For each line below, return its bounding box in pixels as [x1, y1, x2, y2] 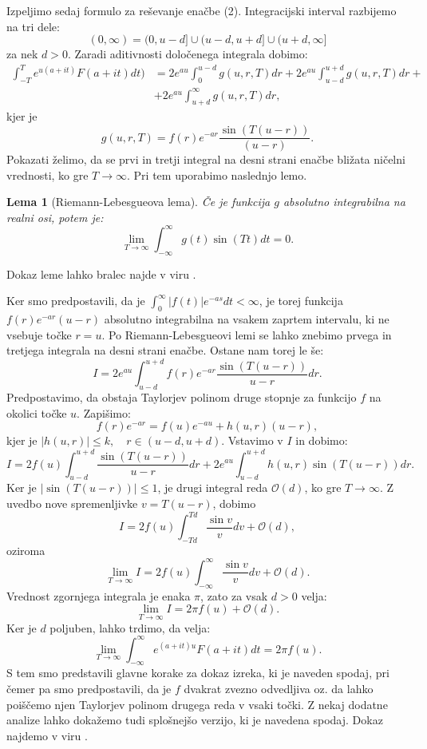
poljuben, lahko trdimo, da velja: [49, 619, 211, 636]
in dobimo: [295, 432, 348, 449]
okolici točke [6, 404, 67, 421]
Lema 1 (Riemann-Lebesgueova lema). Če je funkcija [6, 193, 271, 210]
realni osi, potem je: [6, 208, 104, 225]
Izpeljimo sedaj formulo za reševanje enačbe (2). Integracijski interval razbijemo [6, 2, 397, 18]
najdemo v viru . [6, 727, 88, 743]
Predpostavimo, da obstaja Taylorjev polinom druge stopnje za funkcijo [6, 389, 357, 406]
